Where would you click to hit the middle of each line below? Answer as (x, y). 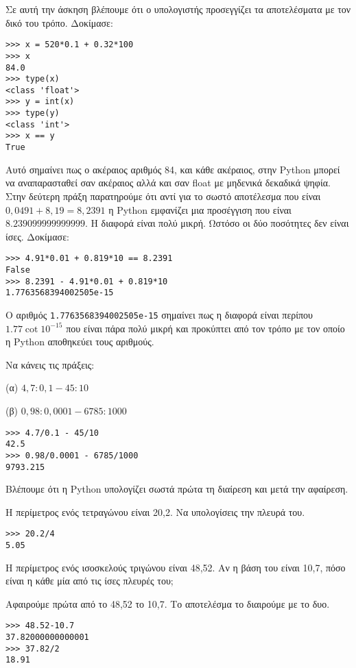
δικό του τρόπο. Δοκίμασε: (59, 22)
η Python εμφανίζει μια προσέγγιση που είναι (200, 209)
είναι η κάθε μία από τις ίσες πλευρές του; (90, 581)
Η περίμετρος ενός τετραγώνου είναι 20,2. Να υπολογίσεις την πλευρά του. (155, 511)
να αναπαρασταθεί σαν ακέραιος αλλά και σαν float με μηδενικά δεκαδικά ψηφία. (168, 183)
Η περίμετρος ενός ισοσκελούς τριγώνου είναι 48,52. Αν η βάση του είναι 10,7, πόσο (176, 567)
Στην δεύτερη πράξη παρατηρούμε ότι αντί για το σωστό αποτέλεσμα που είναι (163, 196)
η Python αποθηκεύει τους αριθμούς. (80, 342)
